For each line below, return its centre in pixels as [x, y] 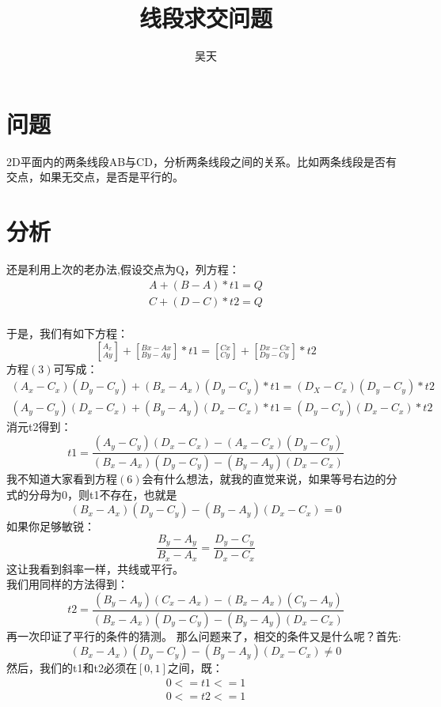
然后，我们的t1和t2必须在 [72, 668]
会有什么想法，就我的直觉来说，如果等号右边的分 [270, 478]
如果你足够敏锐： [51, 526]
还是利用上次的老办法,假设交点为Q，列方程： [123, 268]
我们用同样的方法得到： [67, 584]
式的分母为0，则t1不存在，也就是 [92, 494]
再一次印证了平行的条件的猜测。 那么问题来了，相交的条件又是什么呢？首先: [204, 635]
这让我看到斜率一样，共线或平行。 [95, 568]
